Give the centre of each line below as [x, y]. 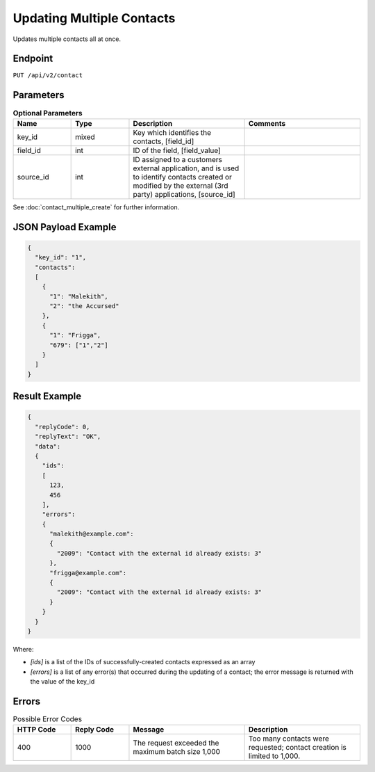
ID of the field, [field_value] [177, 150]
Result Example [47, 396]
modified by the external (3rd [181, 186]
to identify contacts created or [183, 177]
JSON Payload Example [65, 227]
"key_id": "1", [61, 258]
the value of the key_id [62, 682]
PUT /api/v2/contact [48, 75]
